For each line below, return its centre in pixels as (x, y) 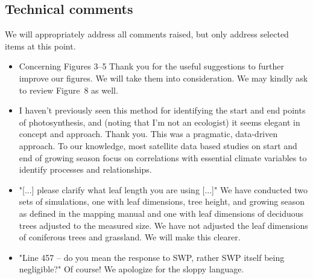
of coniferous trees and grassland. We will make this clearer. (130, 237)
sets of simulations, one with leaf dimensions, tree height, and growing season (162, 201)
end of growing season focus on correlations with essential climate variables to (163, 157)
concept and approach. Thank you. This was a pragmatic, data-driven (148, 134)
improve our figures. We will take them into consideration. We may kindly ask (163, 78)
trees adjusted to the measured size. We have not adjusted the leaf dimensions (163, 225)
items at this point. (40, 46)
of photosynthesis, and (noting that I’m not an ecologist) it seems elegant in (160, 122)
